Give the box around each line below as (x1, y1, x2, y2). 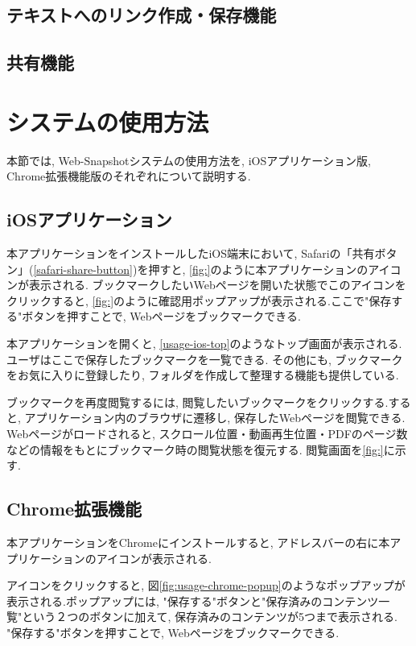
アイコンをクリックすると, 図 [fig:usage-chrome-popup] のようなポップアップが (6, 577, 406, 594)
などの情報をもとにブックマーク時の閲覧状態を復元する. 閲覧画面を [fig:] (6, 441, 384, 458)
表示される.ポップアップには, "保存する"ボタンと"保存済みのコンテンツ (6, 592, 379, 609)
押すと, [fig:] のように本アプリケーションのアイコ (148, 260, 402, 277)
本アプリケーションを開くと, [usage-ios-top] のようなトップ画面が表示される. (6, 335, 402, 352)
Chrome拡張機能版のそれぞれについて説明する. (6, 168, 251, 184)
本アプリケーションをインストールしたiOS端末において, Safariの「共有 (6, 245, 375, 262)
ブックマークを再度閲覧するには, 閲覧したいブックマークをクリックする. (6, 393, 389, 410)
